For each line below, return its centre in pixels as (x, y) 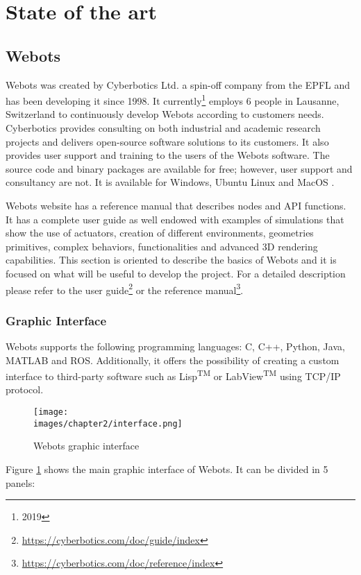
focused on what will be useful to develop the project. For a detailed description (176, 273)
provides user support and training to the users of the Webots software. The (168, 155)
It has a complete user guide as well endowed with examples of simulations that (175, 219)
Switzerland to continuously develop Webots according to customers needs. (165, 114)
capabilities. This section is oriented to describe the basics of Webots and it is (171, 260)
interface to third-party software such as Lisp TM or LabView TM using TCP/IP (173, 375)
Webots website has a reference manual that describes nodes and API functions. (176, 205)
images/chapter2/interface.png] (108, 423)
